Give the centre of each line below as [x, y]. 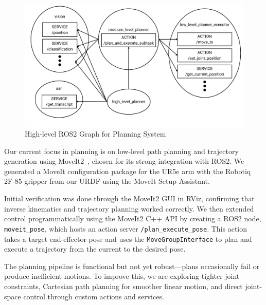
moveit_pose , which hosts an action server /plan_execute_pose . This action [126, 228]
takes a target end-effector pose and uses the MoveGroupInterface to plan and [128, 239]
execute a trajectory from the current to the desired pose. [95, 249]
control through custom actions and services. [94, 296]
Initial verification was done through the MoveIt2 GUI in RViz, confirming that [129, 198]
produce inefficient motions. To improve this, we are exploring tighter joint [122, 276]
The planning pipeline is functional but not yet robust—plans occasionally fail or [132, 266]
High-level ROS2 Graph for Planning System [95, 134]
